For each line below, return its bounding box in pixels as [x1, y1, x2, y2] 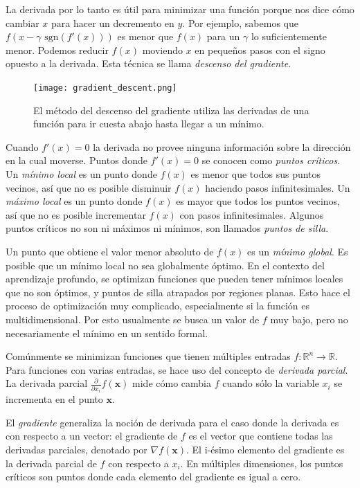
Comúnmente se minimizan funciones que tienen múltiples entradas [6, 349, 291, 363]
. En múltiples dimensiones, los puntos [180, 455, 343, 470]
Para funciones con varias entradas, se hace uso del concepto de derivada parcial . [6, 362, 348, 377]
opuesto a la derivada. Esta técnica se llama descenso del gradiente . [6, 56, 291, 71]
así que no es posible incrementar [6, 207, 146, 222]
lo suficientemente [251, 29, 327, 44]
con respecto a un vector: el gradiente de [6, 428, 178, 443]
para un [206, 29, 240, 44]
